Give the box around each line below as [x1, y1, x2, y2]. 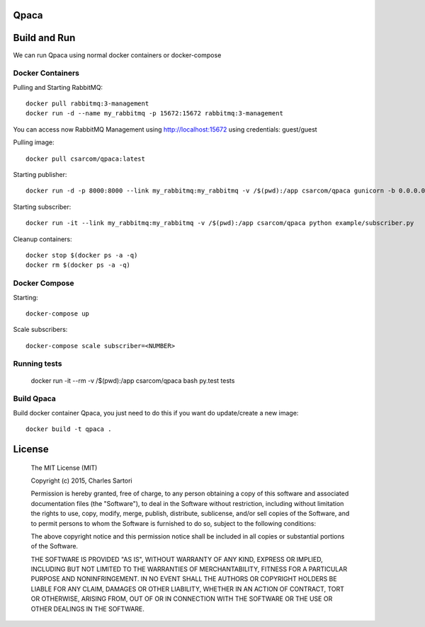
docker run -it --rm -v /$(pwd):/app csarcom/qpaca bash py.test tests [30, 376, 235, 385]
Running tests [13, 359, 62, 369]
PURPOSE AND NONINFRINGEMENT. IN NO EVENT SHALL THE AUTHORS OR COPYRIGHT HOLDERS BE [30, 575, 337, 583]
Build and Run [13, 32, 76, 44]
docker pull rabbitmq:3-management [25, 100, 149, 108]
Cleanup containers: [13, 234, 72, 243]
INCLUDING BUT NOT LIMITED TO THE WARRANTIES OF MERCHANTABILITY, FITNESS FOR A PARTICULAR [30, 565, 347, 573]
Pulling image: [13, 138, 55, 146]
